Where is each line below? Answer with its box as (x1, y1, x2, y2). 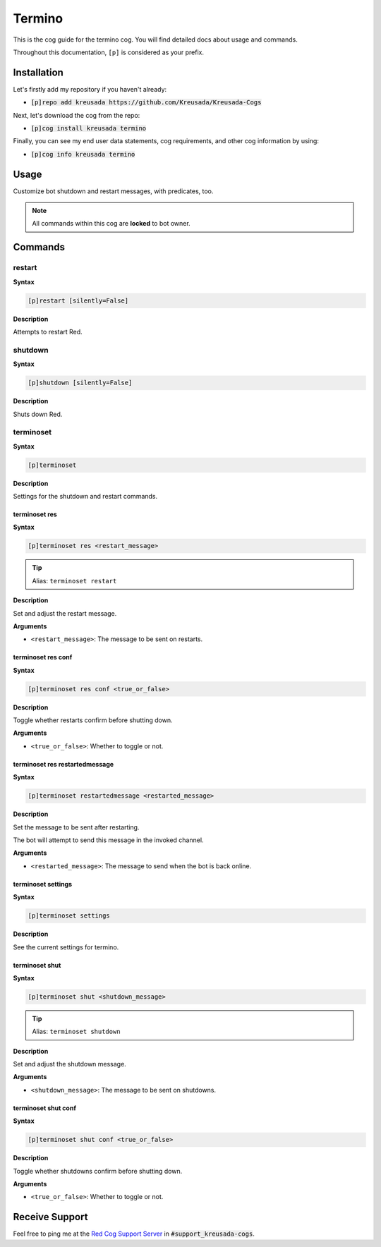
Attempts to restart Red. (13, 328, 83, 336)
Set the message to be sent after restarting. (13, 822, 140, 832)
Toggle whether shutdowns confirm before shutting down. (13, 1167, 183, 1175)
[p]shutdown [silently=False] (28, 379, 133, 387)
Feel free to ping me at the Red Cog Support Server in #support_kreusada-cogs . (13, 1229, 255, 1238)
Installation (13, 66, 64, 78)
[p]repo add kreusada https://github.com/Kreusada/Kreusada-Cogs (30, 99, 262, 107)
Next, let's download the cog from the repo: (13, 111, 140, 119)
